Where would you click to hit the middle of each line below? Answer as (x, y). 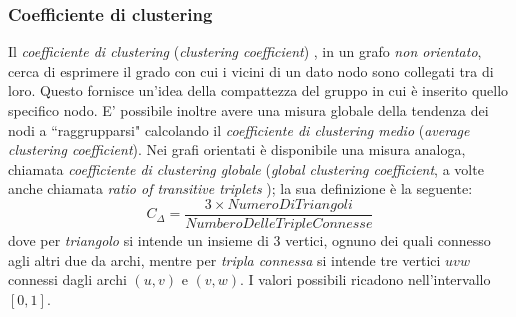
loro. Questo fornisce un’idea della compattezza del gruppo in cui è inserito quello (258, 90)
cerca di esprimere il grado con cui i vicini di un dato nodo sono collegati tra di (251, 70)
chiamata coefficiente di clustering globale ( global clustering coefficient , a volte (246, 168)
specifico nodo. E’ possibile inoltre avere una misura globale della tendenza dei (248, 110)
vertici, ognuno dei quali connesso (388, 240)
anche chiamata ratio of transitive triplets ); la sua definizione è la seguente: (240, 188)
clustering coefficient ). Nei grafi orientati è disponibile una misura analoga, (237, 149)
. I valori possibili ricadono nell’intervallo (365, 279)
